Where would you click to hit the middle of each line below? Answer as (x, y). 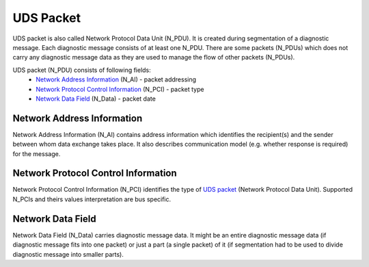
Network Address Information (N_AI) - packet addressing (116, 79)
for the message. (37, 153)
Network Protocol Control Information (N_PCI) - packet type (120, 89)
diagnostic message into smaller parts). (68, 254)
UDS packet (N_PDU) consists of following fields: (82, 70)
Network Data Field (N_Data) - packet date (96, 99)
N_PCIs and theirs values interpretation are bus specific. (92, 199)
